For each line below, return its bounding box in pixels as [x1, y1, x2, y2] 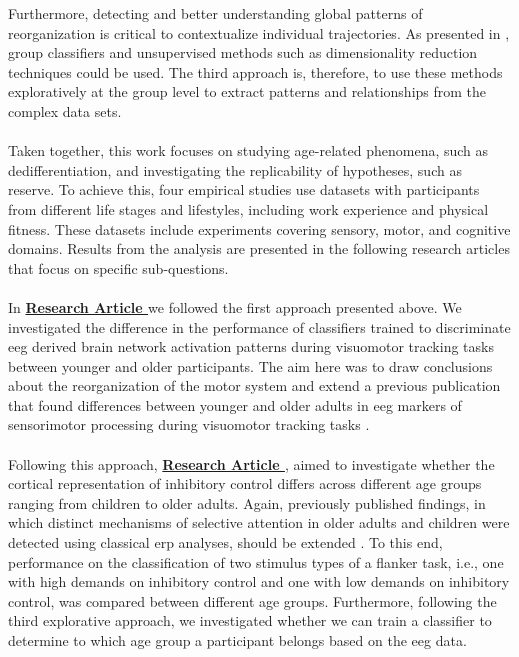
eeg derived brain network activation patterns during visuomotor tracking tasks [8, 336, 494, 357]
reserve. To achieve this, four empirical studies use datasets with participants [8, 179, 480, 200]
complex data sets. [8, 100, 122, 121]
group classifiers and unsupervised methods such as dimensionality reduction [8, 42, 478, 63]
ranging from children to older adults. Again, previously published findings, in [8, 492, 486, 513]
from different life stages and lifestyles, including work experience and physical [8, 198, 489, 219]
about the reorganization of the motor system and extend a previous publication [8, 375, 501, 396]
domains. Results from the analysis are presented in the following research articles [8, 238, 510, 259]
